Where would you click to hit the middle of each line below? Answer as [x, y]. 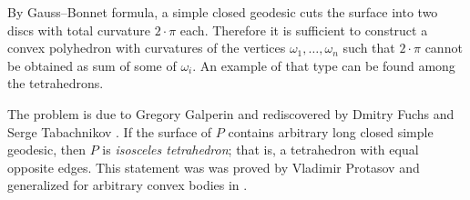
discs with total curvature [79, 30]
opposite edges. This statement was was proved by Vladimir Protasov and [214, 167]
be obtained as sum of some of [92, 65]
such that [369, 48]
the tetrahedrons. [56, 83]
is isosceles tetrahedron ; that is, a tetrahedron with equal [261, 150]
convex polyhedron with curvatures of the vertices [147, 48]
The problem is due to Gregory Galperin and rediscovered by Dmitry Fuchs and [231, 113]
